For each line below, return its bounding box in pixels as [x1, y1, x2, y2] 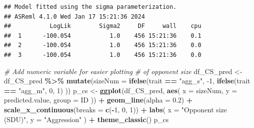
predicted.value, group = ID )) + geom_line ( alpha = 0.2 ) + [4, 95, 193, 105]
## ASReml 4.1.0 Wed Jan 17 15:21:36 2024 [4, 13, 145, 20]
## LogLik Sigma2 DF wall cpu [4, 23, 201, 30]
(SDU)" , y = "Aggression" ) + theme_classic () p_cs [4, 114, 169, 124]
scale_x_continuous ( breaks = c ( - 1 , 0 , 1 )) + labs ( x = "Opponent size [4, 104, 227, 114]
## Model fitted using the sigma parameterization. [4, 3, 177, 10]
